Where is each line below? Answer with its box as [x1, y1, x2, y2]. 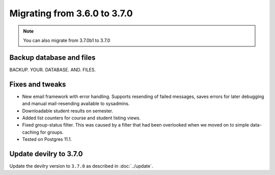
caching [22, 129, 39, 135]
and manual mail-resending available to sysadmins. [22, 101, 130, 107]
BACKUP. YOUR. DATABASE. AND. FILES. [9, 66, 96, 72]
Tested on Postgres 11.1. [22, 136, 72, 142]
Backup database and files [9, 53, 96, 62]
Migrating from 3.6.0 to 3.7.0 [9, 8, 133, 19]
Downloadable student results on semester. [22, 108, 114, 114]
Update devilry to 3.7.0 [9, 149, 83, 158]
